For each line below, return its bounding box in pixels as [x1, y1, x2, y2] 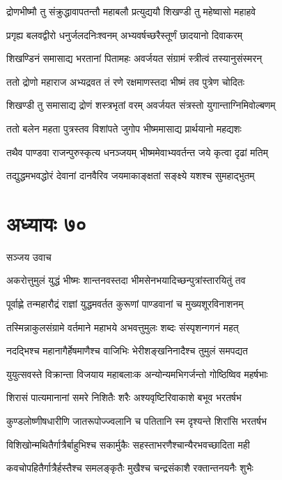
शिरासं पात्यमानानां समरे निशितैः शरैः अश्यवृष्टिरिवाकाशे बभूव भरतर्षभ [6, 390, 242, 405]
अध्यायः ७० [6, 209, 87, 237]
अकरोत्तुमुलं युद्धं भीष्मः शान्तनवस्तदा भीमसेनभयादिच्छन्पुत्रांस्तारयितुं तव [6, 273, 246, 287]
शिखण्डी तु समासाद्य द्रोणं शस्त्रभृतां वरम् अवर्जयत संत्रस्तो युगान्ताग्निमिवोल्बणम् [6, 98, 276, 112]
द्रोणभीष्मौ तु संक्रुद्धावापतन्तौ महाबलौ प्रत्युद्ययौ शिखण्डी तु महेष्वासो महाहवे [6, 4, 256, 18]
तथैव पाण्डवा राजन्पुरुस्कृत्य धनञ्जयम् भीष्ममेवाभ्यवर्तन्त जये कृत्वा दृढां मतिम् [6, 144, 268, 159]
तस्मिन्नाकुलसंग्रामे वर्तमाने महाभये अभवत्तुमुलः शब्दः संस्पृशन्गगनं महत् [6, 320, 239, 334]
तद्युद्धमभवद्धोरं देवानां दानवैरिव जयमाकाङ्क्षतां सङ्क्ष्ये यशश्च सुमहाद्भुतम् [6, 168, 255, 183]
